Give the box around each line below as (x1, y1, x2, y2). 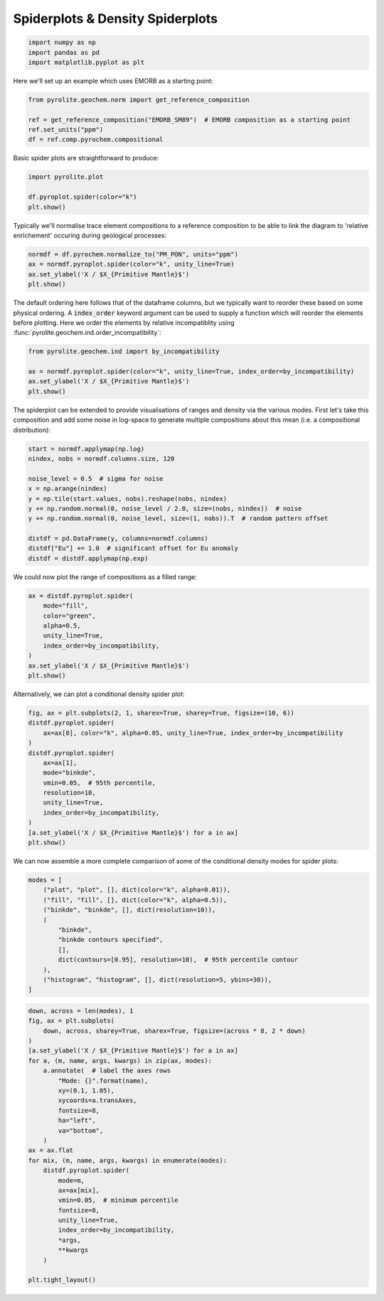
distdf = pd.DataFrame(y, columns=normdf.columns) (28, 534, 209, 543)
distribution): (13, 425, 51, 434)
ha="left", (58, 1116, 96, 1125)
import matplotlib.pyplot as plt (28, 58, 145, 66)
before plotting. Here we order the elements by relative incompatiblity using (13, 318, 235, 327)
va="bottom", (58, 1126, 104, 1134)
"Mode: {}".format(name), (58, 1077, 149, 1084)
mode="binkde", (43, 769, 96, 777)
